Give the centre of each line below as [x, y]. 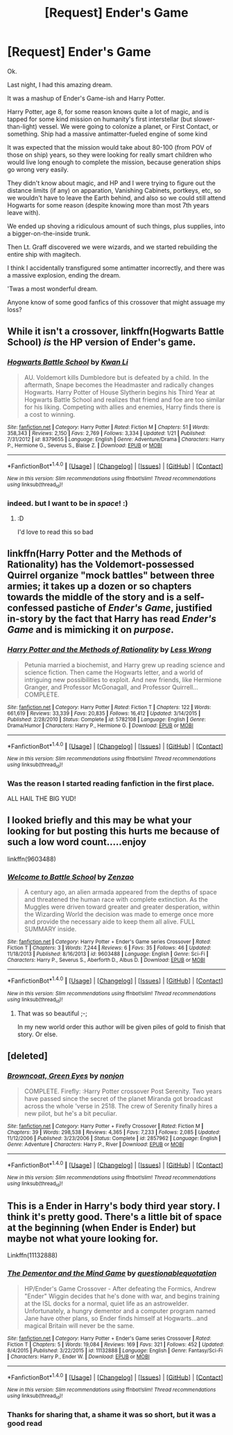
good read [25, 1423]
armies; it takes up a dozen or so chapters [100, 586]
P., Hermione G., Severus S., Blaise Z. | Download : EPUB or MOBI [85, 445]
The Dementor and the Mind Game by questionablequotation [112, 1274]
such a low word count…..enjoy [77, 842]
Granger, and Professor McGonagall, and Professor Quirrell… [111, 687]
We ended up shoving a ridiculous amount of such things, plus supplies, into [116, 226]
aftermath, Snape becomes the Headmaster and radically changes [119, 385]
